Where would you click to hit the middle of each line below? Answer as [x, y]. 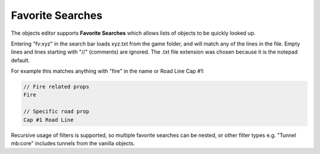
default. [20, 60]
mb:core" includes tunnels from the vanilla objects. [73, 143]
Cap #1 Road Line [49, 120]
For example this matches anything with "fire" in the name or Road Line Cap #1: [108, 71]
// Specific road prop [56, 112]
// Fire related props [56, 87]
